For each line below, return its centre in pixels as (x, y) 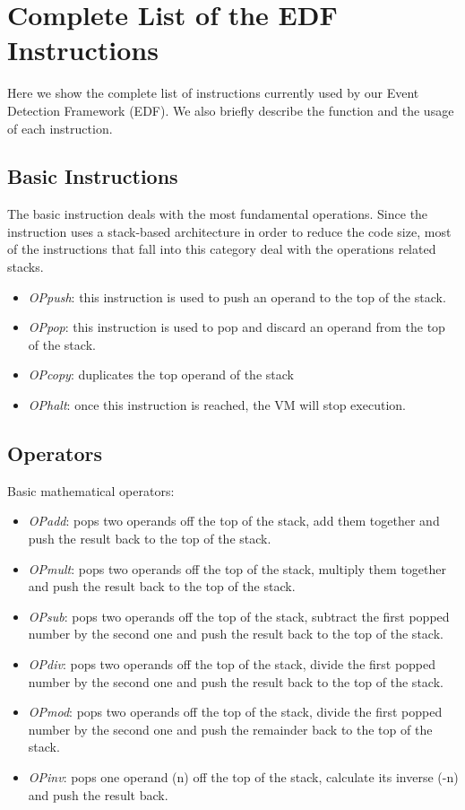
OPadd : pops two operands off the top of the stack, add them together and (234, 521)
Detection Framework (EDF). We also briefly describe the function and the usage (231, 110)
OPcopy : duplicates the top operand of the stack (161, 375)
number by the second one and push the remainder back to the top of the (230, 729)
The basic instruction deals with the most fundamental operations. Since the (218, 214)
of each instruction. (60, 128)
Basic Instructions (93, 176)
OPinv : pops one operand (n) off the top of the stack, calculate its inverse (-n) (243, 776)
